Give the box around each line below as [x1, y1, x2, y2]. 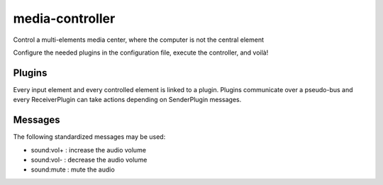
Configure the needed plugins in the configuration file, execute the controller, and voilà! [13, 48, 269, 57]
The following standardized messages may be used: [13, 133, 166, 141]
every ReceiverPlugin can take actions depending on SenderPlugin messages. [13, 96, 242, 104]
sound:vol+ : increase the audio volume [30, 145, 147, 154]
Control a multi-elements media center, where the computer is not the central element [13, 35, 264, 44]
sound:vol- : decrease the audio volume [30, 155, 148, 164]
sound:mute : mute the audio [30, 165, 115, 174]
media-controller [13, 11, 116, 26]
